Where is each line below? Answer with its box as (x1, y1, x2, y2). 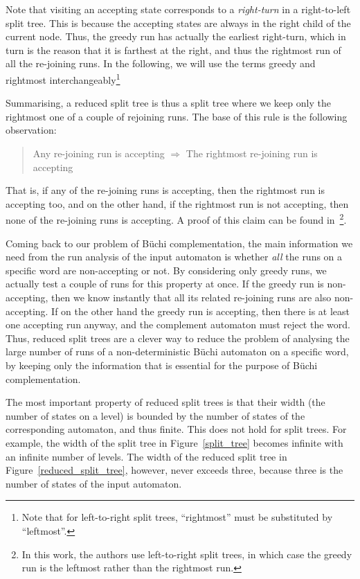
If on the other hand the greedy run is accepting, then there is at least (51, 303, 350, 318)
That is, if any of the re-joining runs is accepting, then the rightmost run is (6, 183, 325, 197)
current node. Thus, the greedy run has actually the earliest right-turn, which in (6, 29, 346, 44)
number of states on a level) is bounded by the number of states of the (6, 408, 305, 422)
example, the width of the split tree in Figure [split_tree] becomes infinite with (6, 435, 343, 449)
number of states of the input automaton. (6, 476, 182, 490)
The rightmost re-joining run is (186, 146, 318, 160)
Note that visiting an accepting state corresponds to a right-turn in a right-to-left (6, 2, 351, 16)
